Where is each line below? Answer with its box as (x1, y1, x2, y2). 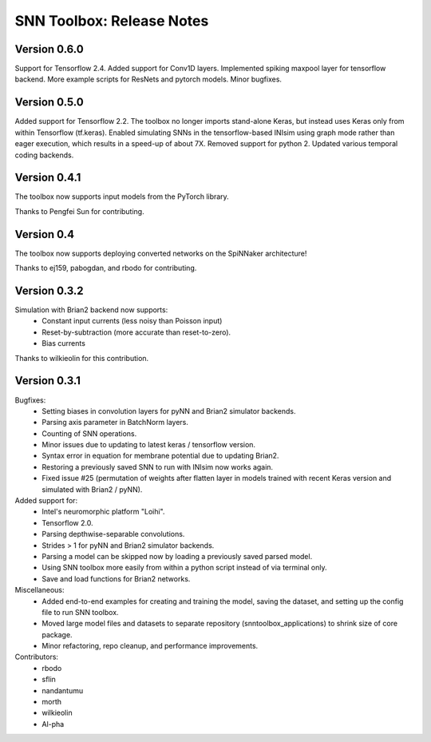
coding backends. (14, 150, 74, 160)
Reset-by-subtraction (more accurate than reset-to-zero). (42, 327, 231, 337)
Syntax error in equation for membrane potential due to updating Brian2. (42, 451, 279, 461)
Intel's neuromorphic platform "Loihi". (42, 507, 165, 517)
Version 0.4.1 (14, 171, 81, 185)
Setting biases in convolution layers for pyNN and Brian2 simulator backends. (42, 406, 296, 415)
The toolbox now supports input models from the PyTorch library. (14, 192, 229, 201)
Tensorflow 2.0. (42, 518, 93, 527)
